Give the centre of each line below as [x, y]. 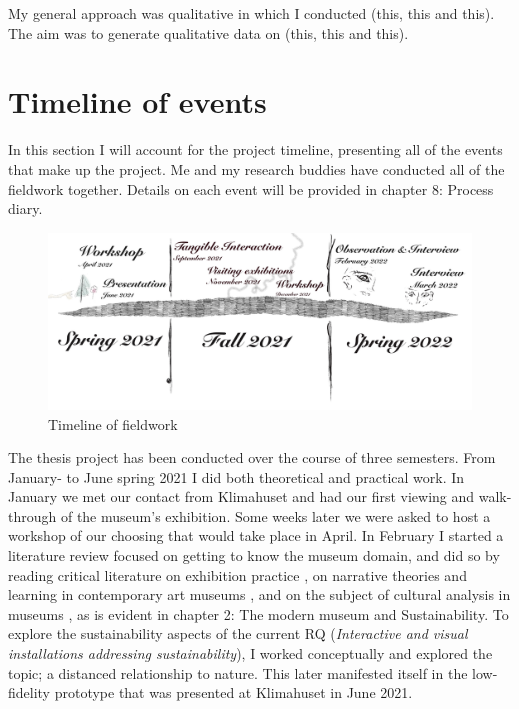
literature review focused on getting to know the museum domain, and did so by [254, 555]
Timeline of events [137, 101]
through [32, 515]
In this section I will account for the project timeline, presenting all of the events [255, 149]
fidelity [29, 692]
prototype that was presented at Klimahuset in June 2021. [233, 692]
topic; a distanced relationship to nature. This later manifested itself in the [238, 672]
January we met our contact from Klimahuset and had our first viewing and [241, 496]
